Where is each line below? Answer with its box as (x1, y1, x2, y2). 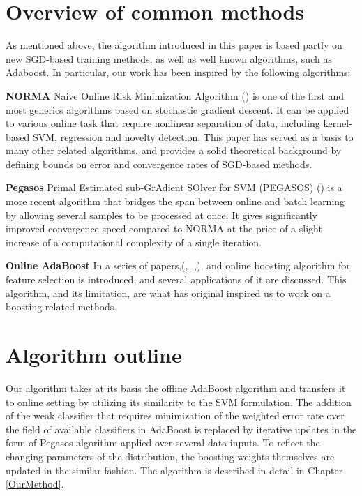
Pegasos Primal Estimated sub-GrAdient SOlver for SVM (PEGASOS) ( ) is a (6, 180, 342, 195)
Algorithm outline (6, 340, 182, 368)
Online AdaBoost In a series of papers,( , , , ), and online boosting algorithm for (6, 258, 350, 273)
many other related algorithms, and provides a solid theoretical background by (6, 143, 342, 158)
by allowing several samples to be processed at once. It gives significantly (6, 207, 318, 222)
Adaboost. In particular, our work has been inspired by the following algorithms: (6, 65, 351, 80)
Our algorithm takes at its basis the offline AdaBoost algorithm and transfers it (6, 380, 346, 395)
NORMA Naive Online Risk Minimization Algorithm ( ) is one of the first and (6, 88, 345, 103)
